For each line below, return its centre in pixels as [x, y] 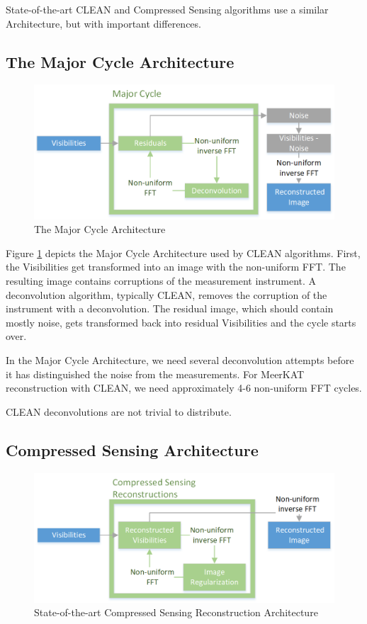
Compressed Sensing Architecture [132, 449]
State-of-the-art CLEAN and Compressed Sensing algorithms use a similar [167, 9]
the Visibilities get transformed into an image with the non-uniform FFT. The [176, 267]
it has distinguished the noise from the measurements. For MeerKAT [155, 374]
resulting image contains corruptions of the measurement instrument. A [161, 280]
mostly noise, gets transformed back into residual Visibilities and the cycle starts [181, 322]
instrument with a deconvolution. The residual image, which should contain [170, 308]
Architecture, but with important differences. [103, 23]
